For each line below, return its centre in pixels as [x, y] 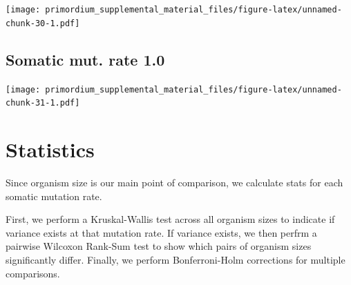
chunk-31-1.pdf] [43, 103]
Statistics [50, 149]
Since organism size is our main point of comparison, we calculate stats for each [174, 182]
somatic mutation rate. [54, 196]
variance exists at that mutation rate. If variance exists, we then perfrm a [161, 232]
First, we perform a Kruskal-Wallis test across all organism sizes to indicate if [170, 219]
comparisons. [33, 273]
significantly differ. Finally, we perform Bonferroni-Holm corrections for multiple [175, 259]
